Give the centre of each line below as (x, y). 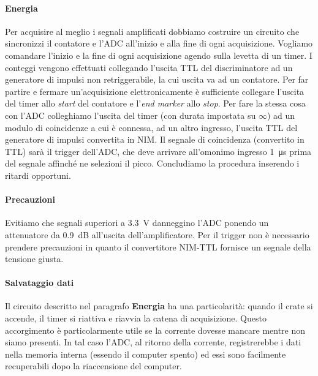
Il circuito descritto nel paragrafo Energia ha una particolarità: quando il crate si (159, 306)
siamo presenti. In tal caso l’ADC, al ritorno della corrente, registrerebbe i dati (153, 342)
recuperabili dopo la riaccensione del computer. (93, 366)
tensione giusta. (34, 259)
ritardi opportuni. (38, 175)
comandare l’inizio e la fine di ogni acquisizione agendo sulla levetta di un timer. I (159, 55)
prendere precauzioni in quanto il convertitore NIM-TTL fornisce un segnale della (158, 246)
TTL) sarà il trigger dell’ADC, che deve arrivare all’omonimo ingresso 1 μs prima (158, 151)
